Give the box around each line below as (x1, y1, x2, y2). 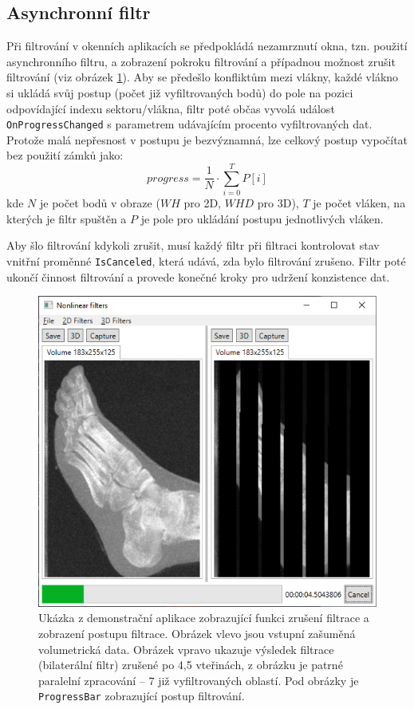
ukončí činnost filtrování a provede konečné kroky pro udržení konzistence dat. (6, 268, 390, 285)
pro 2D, (183, 195, 221, 211)
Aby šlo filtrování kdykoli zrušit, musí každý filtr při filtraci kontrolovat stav (6, 237, 380, 254)
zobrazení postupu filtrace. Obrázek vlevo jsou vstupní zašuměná (38, 625, 356, 642)
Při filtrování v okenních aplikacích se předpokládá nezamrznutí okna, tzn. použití (6, 37, 408, 54)
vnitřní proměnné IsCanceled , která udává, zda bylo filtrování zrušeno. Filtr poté (6, 252, 406, 269)
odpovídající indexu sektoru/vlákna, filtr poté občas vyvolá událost (6, 100, 335, 116)
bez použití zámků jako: (6, 147, 124, 163)
